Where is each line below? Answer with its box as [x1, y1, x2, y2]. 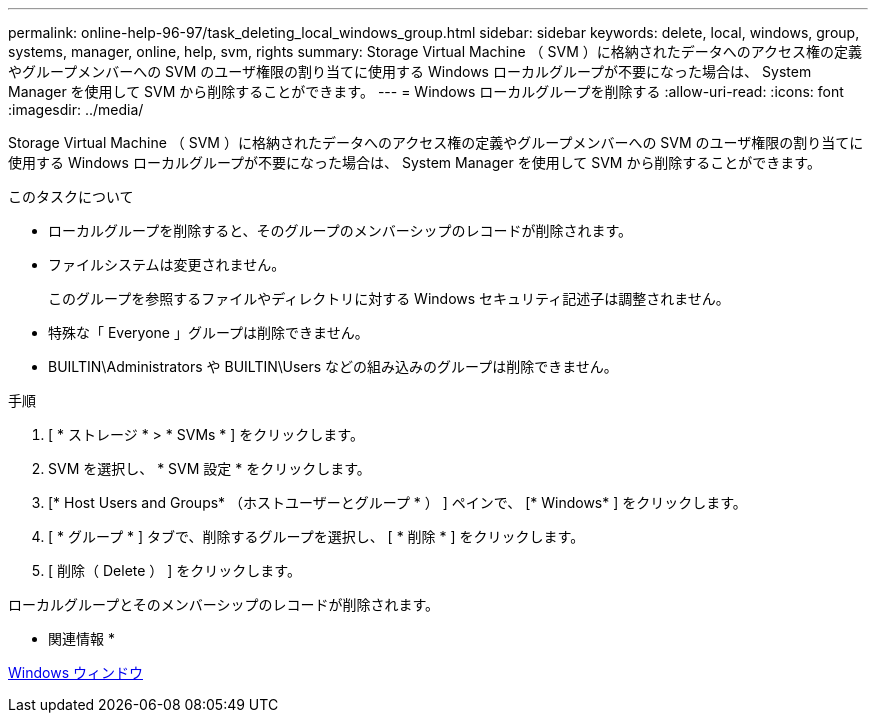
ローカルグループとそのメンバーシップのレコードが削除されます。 [8, 596, 440, 613]
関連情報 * [48, 630, 115, 647]
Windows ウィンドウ [8, 664, 143, 681]
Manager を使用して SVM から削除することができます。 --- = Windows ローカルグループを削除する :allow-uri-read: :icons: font [8, 83, 844, 100]
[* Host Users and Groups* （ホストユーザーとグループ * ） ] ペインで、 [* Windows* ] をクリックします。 [48, 494, 747, 511]
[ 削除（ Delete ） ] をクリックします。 [48, 562, 301, 579]
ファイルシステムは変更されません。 [48, 256, 286, 273]
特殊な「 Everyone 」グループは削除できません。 [48, 324, 369, 341]
